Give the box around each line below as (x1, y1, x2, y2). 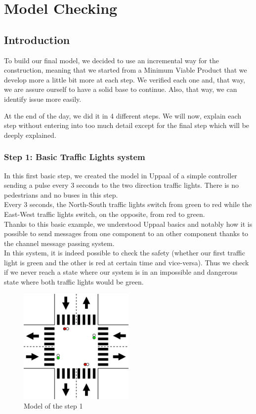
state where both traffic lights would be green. (4, 277, 144, 287)
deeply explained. (4, 129, 56, 140)
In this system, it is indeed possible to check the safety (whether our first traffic (4, 248, 245, 258)
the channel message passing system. (4, 238, 115, 248)
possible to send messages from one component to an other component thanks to (4, 228, 249, 239)
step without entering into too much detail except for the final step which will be (4, 120, 250, 130)
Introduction (4, 32, 70, 47)
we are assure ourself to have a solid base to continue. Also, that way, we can (4, 84, 237, 94)
